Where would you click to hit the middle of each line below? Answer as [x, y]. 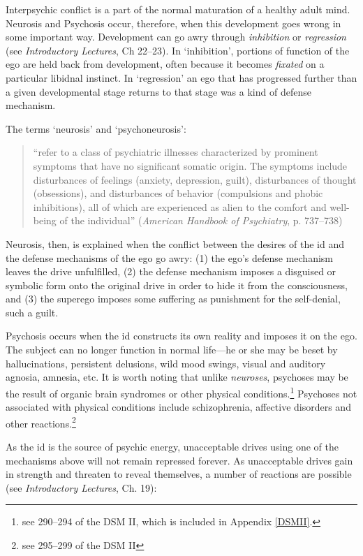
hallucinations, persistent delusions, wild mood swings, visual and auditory [166, 363]
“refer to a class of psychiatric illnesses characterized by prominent [176, 152]
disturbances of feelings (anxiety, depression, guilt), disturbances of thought [195, 179]
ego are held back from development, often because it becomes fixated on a [165, 64]
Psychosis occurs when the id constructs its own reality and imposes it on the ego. [181, 336]
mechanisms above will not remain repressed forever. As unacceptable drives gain [179, 460]
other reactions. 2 [41, 422]
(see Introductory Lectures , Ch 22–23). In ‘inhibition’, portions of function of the [178, 50]
